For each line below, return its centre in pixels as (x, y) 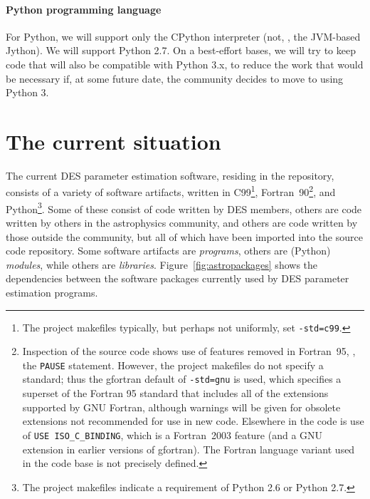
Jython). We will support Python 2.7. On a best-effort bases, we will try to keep (181, 50)
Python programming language (84, 9)
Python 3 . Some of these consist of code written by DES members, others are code (184, 207)
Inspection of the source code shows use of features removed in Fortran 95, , (189, 351)
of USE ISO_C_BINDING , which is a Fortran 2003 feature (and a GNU (173, 434)
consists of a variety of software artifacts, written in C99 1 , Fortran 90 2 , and (171, 191)
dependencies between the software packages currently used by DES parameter (178, 278)
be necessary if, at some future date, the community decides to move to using (175, 78)
